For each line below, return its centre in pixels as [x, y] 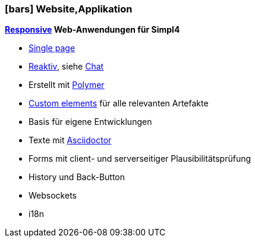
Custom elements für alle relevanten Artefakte [119, 103]
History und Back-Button [77, 177]
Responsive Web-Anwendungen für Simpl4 [92, 30]
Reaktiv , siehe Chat [66, 67]
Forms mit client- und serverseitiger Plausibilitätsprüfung [140, 159]
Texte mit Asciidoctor [70, 140]
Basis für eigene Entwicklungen [90, 122]
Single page [52, 48]
